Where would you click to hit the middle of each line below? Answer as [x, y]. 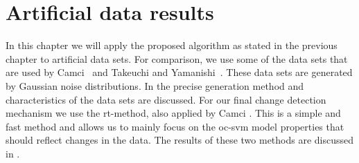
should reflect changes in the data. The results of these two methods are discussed [180, 140]
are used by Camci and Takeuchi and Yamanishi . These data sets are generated [179, 72]
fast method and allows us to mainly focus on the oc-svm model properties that [175, 126]
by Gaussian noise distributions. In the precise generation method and [155, 85]
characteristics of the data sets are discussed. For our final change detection [166, 99]
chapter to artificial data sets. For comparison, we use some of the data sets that [177, 58]
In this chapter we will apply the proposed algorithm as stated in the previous [172, 45]
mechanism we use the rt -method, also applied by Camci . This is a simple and [173, 113]
